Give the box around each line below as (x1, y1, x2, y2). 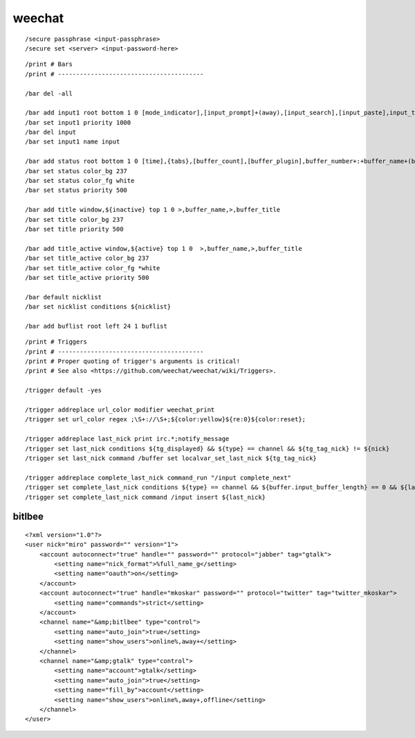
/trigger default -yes (25, 387, 102, 394)
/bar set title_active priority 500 (25, 274, 149, 281)
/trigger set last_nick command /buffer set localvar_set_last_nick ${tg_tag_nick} (25, 454, 317, 462)
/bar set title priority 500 (25, 225, 124, 233)
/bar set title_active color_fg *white (25, 264, 160, 272)
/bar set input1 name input (25, 138, 120, 146)
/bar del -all (25, 89, 73, 97)
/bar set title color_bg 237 (25, 216, 124, 223)
